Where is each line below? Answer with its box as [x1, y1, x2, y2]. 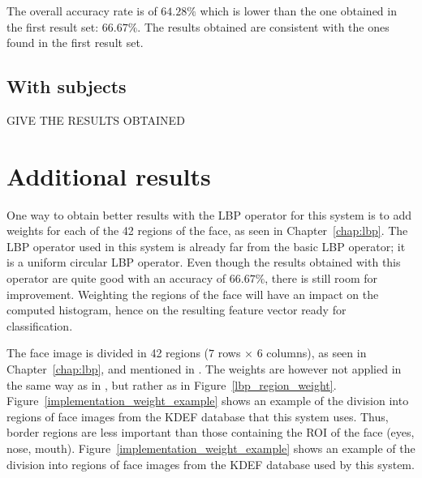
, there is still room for [265, 270, 378, 287]
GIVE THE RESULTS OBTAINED [6, 111, 185, 128]
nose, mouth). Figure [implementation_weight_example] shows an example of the [6, 440, 416, 457]
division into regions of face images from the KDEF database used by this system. [6, 455, 415, 472]
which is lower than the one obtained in [200, 2, 397, 19]
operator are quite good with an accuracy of [6, 270, 226, 287]
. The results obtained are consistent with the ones [137, 18, 390, 35]
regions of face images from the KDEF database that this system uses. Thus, [6, 408, 389, 425]
